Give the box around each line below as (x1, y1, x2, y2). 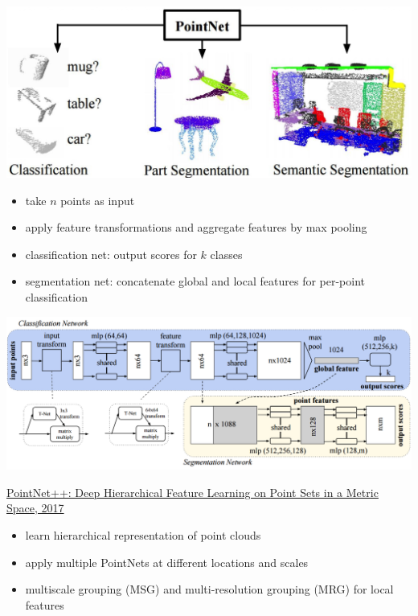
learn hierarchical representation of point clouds (25, 526, 261, 543)
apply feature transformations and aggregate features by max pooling (25, 219, 367, 236)
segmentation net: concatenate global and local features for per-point (25, 273, 366, 290)
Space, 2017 (6, 499, 64, 516)
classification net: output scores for (25, 245, 197, 262)
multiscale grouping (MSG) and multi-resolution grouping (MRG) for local (25, 581, 394, 598)
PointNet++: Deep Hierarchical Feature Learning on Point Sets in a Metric (6, 483, 379, 500)
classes (210, 245, 243, 262)
